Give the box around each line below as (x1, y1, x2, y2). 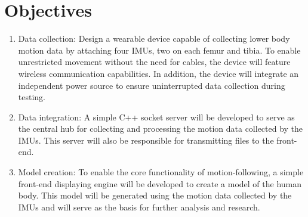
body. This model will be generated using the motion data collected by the (18, 189, 292, 201)
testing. (18, 91, 45, 103)
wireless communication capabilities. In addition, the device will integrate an (18, 67, 299, 79)
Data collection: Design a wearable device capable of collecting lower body (18, 32, 290, 45)
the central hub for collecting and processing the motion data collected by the (18, 122, 303, 135)
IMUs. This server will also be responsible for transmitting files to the (18, 134, 274, 146)
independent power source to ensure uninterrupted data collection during (18, 79, 285, 91)
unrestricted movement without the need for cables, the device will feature (18, 55, 291, 68)
